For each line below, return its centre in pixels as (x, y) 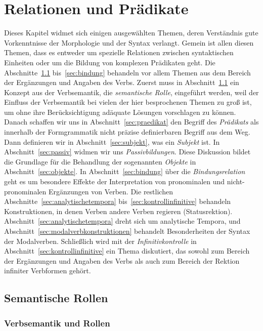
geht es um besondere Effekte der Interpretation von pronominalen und (115, 181)
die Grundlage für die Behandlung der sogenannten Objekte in (100, 161)
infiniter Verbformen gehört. (48, 271)
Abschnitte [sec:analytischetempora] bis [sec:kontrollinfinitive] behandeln (118, 201)
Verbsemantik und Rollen (57, 323)
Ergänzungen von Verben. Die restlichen (111, 191)
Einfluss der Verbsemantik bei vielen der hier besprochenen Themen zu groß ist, (128, 102)
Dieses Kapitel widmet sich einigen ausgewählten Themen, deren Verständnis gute (131, 33)
